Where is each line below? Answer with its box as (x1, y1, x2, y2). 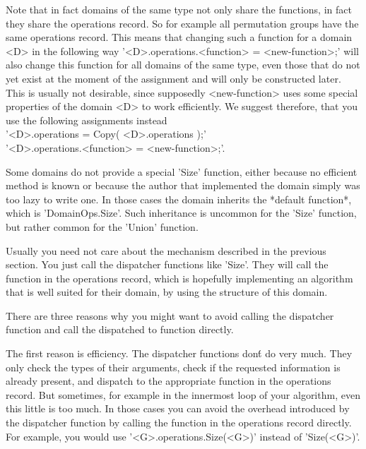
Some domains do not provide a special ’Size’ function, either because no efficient (6, 164, 358, 179)
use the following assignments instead (6, 112, 167, 127)
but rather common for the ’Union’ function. (6, 219, 199, 234)
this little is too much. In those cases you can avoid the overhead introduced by (6, 401, 350, 416)
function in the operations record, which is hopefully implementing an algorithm (6, 270, 353, 285)
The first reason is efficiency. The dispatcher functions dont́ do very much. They (6, 346, 353, 361)
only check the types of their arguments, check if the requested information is (6, 359, 341, 374)
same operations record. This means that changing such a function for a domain (6, 30, 353, 44)
